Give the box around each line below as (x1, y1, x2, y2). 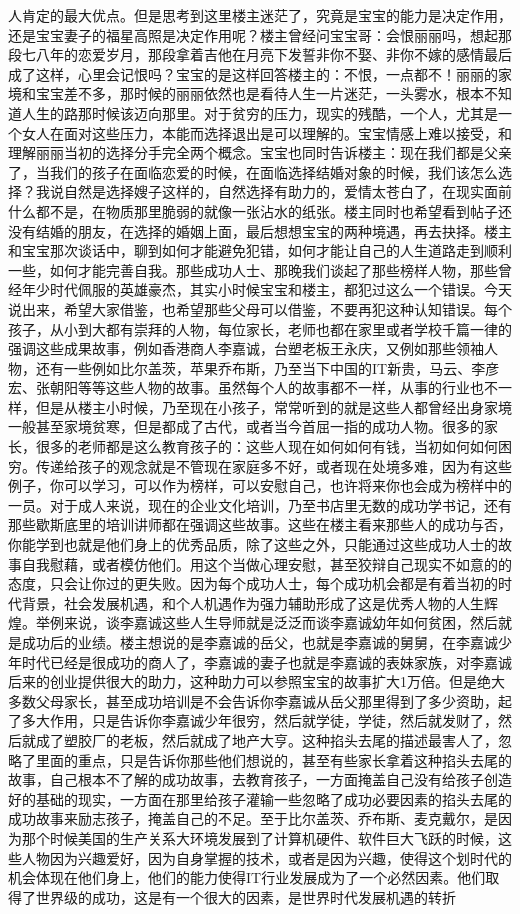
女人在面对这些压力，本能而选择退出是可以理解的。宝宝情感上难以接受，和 (21, 122, 512, 143)
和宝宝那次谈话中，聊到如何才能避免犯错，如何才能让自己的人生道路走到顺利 (8, 240, 512, 261)
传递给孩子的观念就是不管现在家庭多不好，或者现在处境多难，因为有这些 (35, 455, 512, 476)
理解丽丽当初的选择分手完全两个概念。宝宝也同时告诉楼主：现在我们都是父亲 (8, 142, 512, 163)
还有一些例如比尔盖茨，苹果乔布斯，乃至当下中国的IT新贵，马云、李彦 (35, 357, 500, 378)
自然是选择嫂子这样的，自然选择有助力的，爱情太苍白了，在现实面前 (63, 181, 512, 202)
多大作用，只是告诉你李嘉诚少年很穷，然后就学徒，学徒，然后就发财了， (21, 710, 498, 731)
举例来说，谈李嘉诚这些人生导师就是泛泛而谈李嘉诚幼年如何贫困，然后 (35, 612, 498, 633)
